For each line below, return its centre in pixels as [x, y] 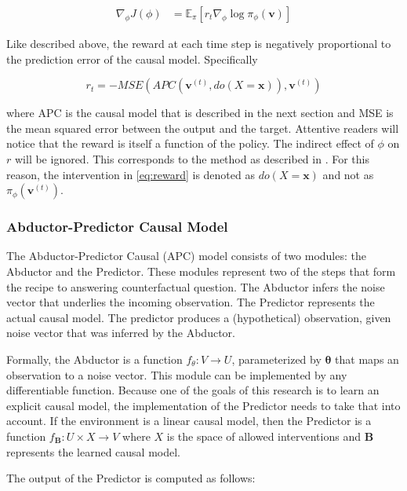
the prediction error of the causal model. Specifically [132, 59]
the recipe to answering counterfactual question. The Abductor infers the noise [196, 286]
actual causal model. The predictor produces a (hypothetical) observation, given [199, 317]
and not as [348, 174]
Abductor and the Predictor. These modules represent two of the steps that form [201, 271]
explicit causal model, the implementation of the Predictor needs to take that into [203, 405]
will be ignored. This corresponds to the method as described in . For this [192, 159]
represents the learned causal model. [93, 451]
